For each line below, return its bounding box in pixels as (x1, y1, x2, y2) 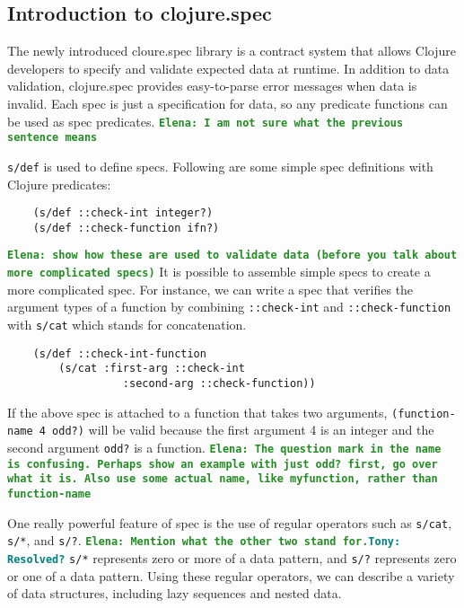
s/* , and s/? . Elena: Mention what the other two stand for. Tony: (7, 531, 401, 550)
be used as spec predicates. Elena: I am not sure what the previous (7, 111, 404, 130)
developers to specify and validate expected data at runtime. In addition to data (7, 58, 450, 77)
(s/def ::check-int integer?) (32, 207, 214, 220)
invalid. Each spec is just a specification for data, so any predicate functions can (7, 93, 448, 112)
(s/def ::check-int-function (32, 347, 206, 360)
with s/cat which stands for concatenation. (7, 315, 247, 334)
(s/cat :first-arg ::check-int (58, 362, 245, 375)
